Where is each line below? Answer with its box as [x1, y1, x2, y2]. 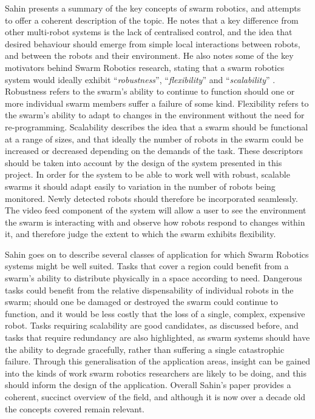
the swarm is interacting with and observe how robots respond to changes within [5, 215, 305, 228]
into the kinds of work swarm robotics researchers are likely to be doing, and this [5, 366, 307, 379]
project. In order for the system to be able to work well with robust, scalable [5, 168, 290, 181]
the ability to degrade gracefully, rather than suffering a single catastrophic [5, 343, 285, 355]
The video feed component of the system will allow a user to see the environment [5, 204, 307, 216]
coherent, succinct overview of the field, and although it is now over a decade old [5, 391, 305, 403]
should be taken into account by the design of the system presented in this [5, 156, 282, 169]
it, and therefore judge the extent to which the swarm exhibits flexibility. [5, 227, 276, 240]
